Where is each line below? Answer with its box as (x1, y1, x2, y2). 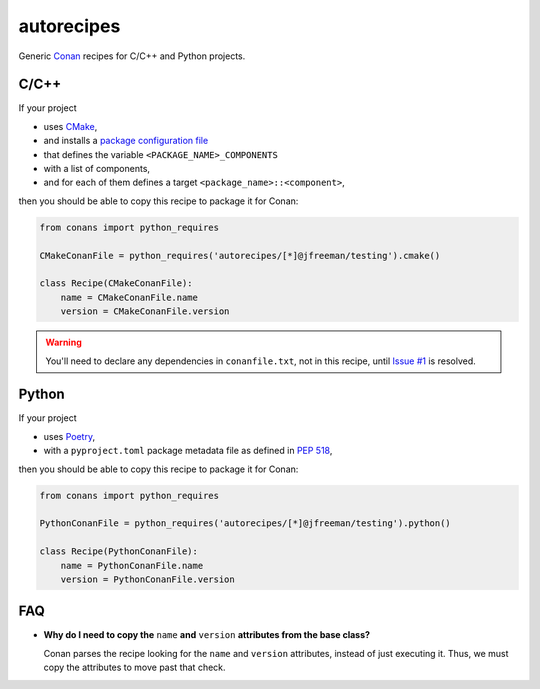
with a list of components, (43, 163, 150, 175)
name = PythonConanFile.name (60, 560, 204, 571)
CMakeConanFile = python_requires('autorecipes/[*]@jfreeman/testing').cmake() (39, 250, 441, 261)
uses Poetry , (43, 430, 95, 442)
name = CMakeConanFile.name (60, 291, 199, 303)
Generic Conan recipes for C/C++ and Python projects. (18, 50, 246, 62)
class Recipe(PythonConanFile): (39, 546, 199, 557)
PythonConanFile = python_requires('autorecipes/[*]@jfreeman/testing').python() (39, 518, 452, 529)
